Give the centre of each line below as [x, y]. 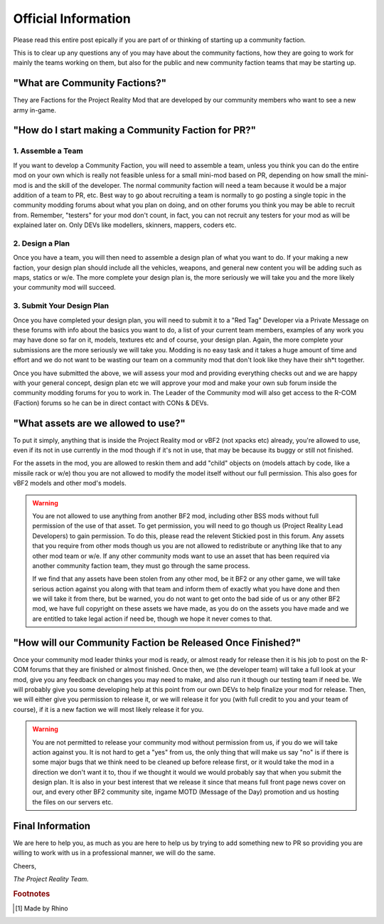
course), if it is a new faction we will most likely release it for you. [108, 709]
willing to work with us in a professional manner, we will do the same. [114, 853]
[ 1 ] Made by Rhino [42, 908]
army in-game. [35, 110]
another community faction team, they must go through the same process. [141, 565]
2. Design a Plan [42, 243]
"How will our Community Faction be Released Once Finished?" [157, 642]
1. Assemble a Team [48, 151]
